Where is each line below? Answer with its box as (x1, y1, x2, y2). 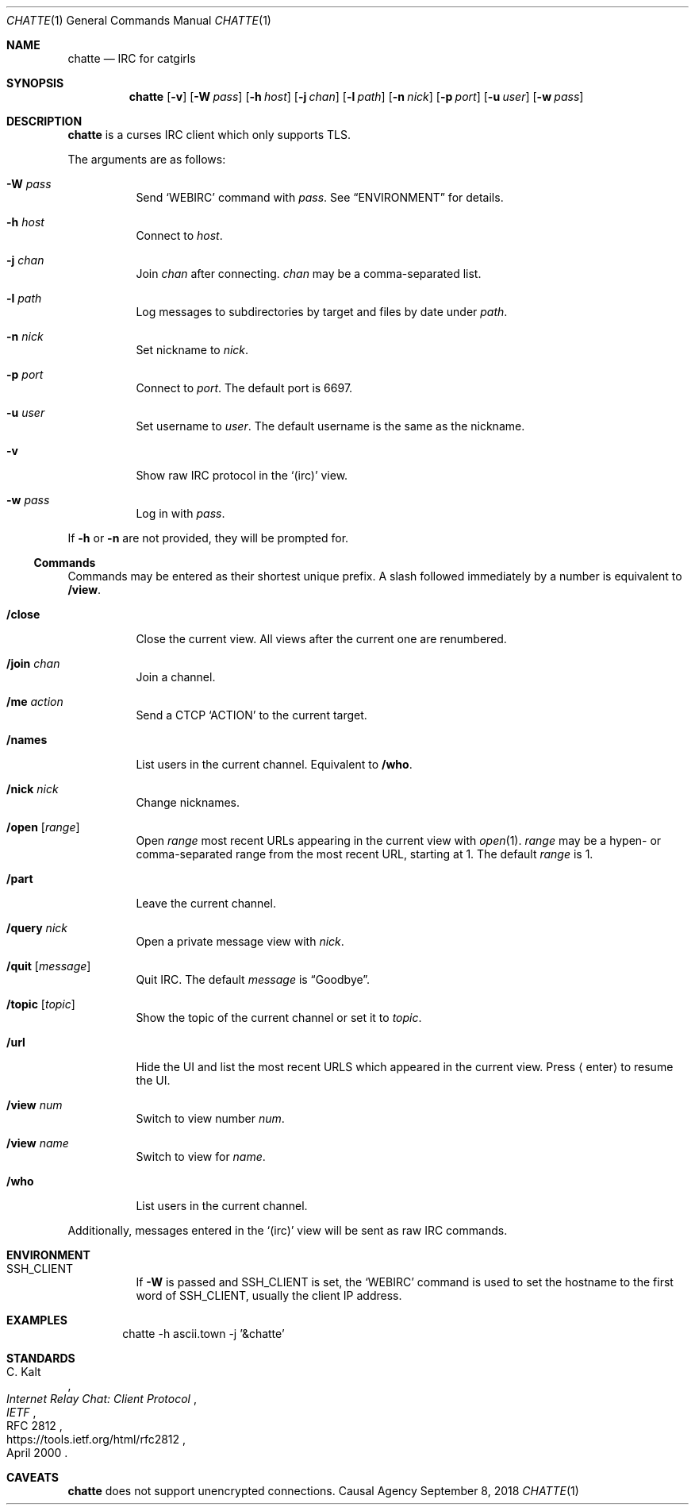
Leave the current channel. (136, 896, 276, 910)
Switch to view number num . (136, 1112, 285, 1125)
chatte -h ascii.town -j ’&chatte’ (122, 1327, 285, 1340)
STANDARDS (6, 1351, 75, 1365)
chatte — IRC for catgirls (67, 52, 196, 65)
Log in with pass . (136, 507, 225, 520)
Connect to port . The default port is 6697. (136, 381, 353, 395)
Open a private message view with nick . (136, 935, 344, 948)
